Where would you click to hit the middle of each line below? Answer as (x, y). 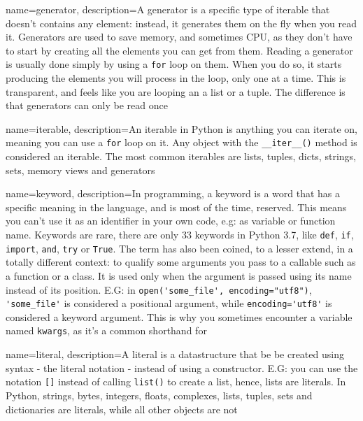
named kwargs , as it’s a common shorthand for (106, 330)
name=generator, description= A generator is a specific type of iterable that (168, 9)
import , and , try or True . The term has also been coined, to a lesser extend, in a (179, 248)
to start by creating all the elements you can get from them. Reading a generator (179, 50)
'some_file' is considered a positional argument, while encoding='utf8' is (169, 303)
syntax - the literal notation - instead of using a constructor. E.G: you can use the (182, 368)
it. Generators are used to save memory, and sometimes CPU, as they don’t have (179, 37)
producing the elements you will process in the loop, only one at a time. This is (176, 78)
